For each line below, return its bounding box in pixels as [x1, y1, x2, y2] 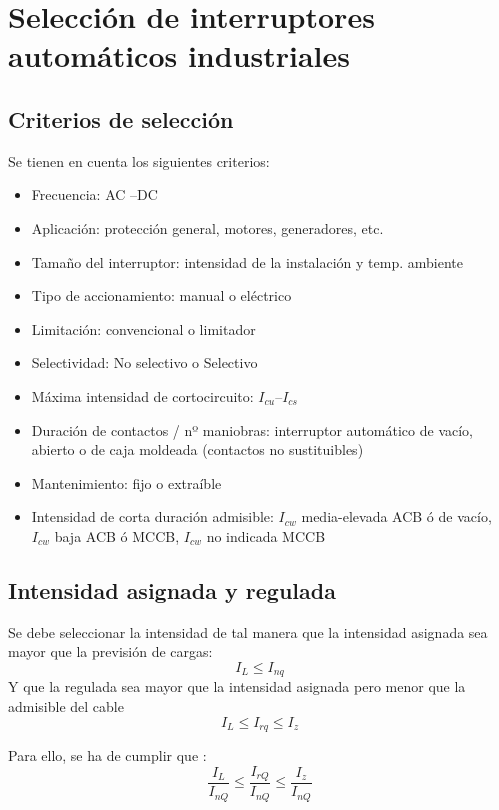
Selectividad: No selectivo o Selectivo [31, 352, 258, 373]
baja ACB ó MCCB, [54, 525, 180, 546]
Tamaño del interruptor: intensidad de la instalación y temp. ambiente [31, 251, 463, 272]
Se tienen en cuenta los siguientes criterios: [8, 150, 270, 171]
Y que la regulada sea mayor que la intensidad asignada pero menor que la [8, 676, 466, 697]
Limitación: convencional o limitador [31, 318, 256, 339]
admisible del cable [8, 695, 124, 716]
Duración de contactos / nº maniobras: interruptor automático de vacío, [31, 419, 473, 440]
